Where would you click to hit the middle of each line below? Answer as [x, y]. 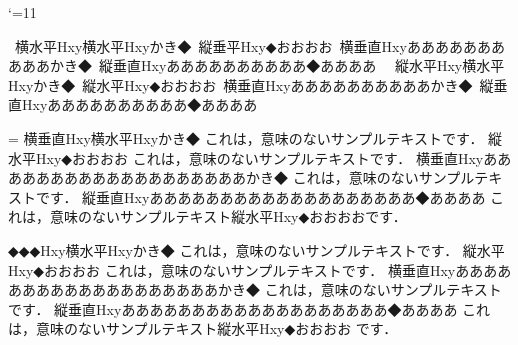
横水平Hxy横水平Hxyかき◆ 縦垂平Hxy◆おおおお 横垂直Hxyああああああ [252, 45]
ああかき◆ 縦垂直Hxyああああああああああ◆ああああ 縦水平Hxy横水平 [263, 65]
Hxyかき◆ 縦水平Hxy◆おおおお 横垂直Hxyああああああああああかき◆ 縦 [251, 84]
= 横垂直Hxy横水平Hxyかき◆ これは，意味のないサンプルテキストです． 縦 [255, 137]
